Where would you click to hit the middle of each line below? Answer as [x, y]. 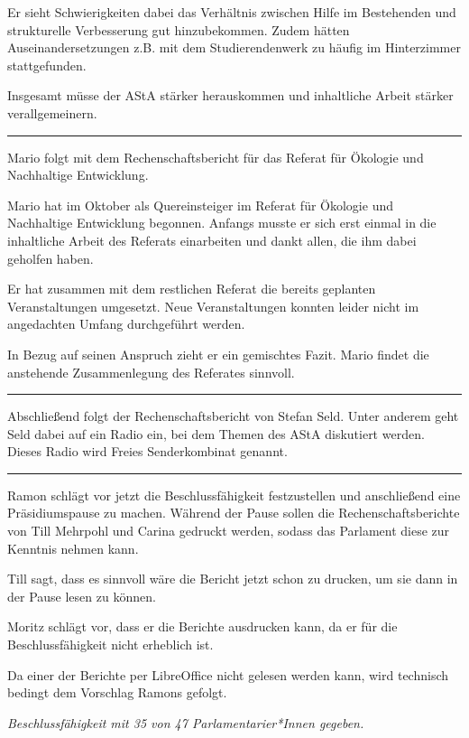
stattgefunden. [47, 65]
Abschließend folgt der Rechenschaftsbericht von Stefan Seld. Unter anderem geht [233, 416]
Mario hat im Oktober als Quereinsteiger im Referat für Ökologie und [200, 205]
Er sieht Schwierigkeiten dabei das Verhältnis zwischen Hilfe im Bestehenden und [232, 12]
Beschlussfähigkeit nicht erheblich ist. [110, 645]
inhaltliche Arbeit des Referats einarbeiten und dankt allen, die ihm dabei [212, 240]
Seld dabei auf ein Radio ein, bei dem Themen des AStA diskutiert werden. [216, 433]
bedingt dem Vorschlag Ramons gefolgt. [117, 692]
